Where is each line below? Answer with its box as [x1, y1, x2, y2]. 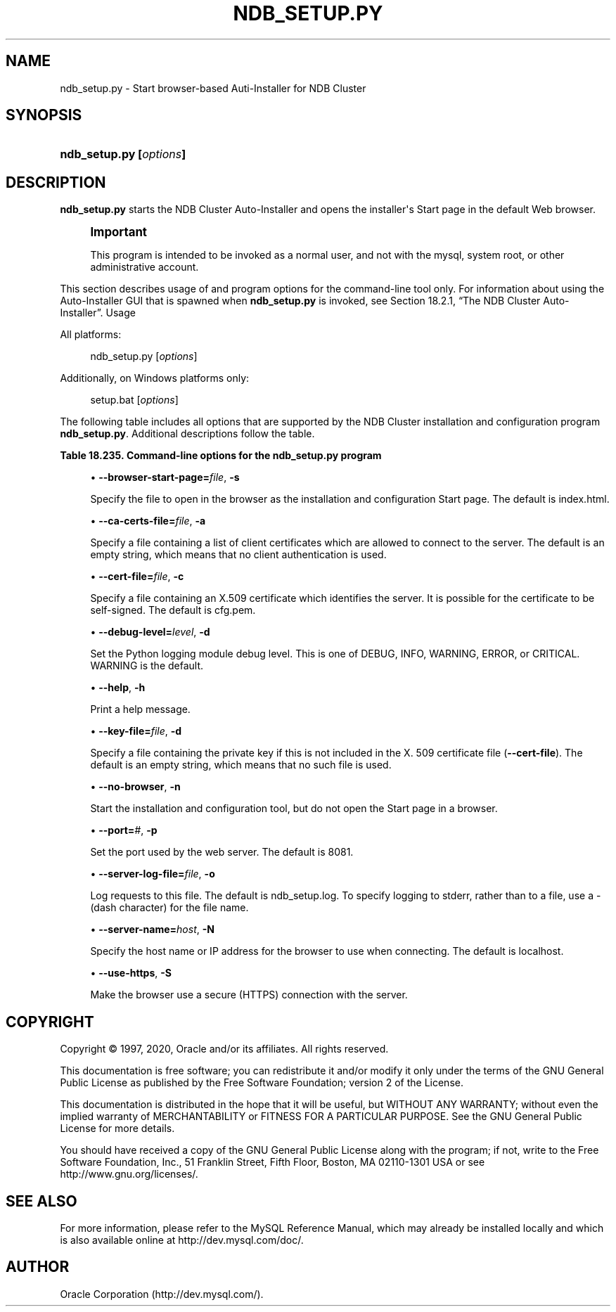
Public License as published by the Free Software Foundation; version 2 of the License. [60, 1076, 463, 1089]
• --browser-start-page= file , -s [90, 471, 240, 484]
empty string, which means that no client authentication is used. [90, 548, 387, 561]
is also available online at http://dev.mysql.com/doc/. [60, 1233, 304, 1246]
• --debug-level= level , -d [90, 626, 210, 638]
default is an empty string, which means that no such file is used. [90, 759, 392, 771]
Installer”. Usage [60, 307, 136, 319]
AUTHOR [6, 1258, 70, 1276]
